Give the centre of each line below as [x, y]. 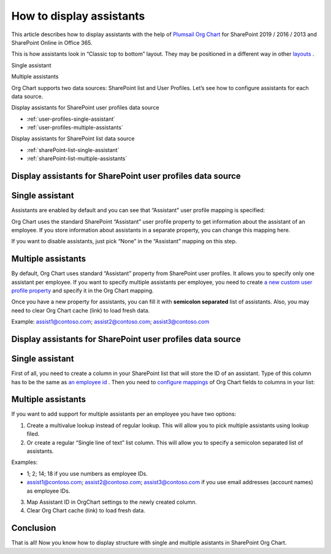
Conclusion [34, 528]
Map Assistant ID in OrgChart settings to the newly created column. [112, 502]
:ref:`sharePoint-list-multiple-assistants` [77, 159]
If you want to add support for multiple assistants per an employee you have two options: [124, 414]
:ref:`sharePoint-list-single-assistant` [73, 150]
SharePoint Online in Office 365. [52, 42]
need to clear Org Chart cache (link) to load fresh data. [81, 310]
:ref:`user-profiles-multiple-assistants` [75, 127]
